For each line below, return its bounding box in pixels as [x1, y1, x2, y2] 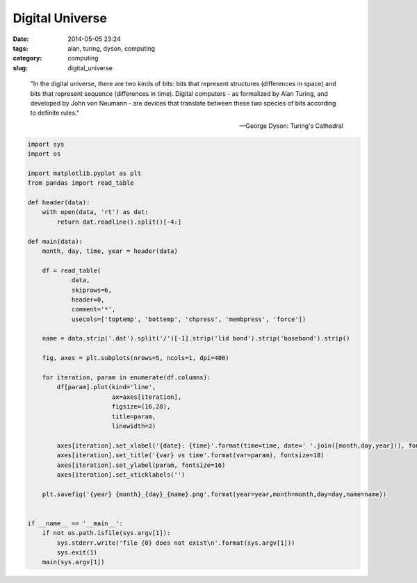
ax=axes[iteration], [111, 393, 182, 401]
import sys [27, 140, 65, 148]
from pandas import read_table [27, 179, 135, 187]
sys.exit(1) [56, 549, 97, 557]
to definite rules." [30, 108, 80, 117]
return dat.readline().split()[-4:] [56, 217, 182, 226]
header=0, [71, 295, 105, 304]
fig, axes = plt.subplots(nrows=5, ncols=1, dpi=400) [42, 354, 229, 362]
